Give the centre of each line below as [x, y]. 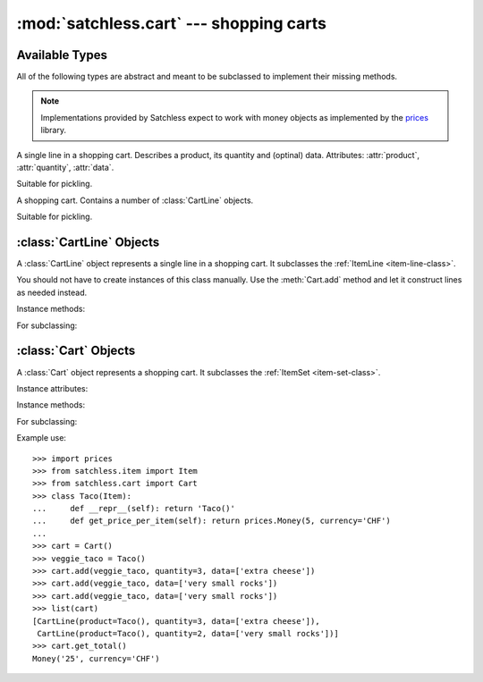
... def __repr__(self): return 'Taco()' [134, 509]
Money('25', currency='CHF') [96, 658]
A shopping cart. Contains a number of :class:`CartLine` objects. [135, 200]
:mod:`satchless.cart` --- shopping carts [171, 23]
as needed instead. [52, 292]
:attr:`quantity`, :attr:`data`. [65, 168]
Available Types [62, 55]
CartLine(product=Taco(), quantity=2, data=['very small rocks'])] [188, 633]
